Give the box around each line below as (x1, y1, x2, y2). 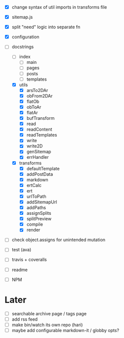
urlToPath (26, 193, 46, 199)
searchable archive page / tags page (11, 310, 87, 316)
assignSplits (26, 210, 51, 216)
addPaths (26, 205, 46, 210)
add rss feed (11, 316, 38, 322)
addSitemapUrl (26, 199, 57, 205)
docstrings (11, 44, 34, 50)
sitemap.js (11, 14, 33, 20)
